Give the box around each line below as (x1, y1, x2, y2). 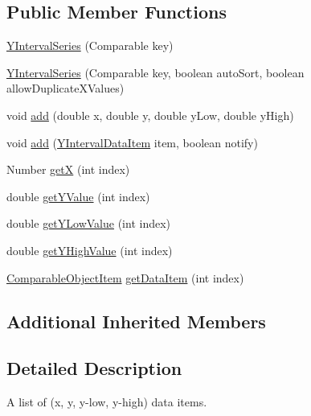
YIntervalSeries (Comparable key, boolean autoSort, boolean (6, 64, 305, 80)
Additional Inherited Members (6, 308, 266, 333)
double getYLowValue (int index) (6, 215, 170, 232)
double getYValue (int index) (6, 187, 150, 204)
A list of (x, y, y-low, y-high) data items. (6, 393, 207, 410)
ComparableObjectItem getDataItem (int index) (6, 269, 244, 286)
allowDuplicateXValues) (6, 80, 125, 97)
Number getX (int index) (6, 161, 130, 178)
